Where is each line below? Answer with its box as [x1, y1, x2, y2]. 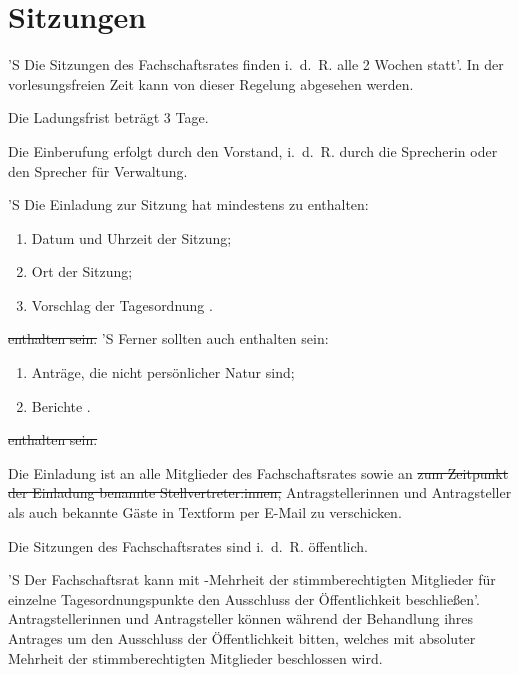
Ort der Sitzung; [31, 261, 133, 282]
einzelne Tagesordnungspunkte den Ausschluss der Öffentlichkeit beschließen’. [8, 588, 480, 609]
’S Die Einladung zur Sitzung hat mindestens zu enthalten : [8, 194, 369, 215]
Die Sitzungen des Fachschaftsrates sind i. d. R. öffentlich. [8, 535, 368, 556]
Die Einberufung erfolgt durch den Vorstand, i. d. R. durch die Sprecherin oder [8, 140, 498, 161]
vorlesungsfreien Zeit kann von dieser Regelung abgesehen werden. [8, 73, 414, 94]
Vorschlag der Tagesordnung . [31, 294, 213, 315]
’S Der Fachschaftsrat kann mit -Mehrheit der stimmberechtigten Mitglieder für [8, 569, 496, 590]
